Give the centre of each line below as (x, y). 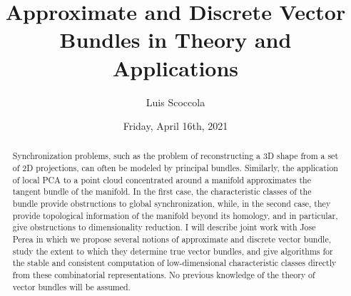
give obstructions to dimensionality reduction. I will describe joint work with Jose (164, 227)
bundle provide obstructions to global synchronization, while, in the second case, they (172, 204)
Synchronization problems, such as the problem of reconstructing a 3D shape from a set (175, 156)
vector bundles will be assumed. (71, 286)
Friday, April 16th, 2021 (175, 126)
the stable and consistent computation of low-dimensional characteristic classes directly (174, 263)
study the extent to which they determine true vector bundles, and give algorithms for (173, 251)
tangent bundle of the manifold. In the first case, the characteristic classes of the (162, 192)
